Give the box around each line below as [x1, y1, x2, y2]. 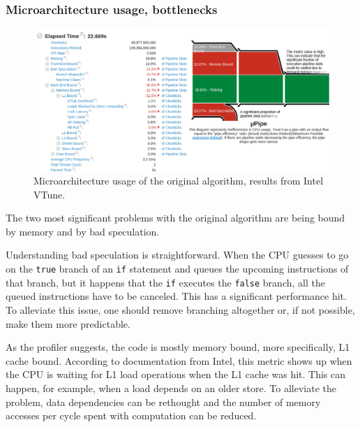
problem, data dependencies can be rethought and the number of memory [6, 394, 321, 409]
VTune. [33, 187, 66, 201]
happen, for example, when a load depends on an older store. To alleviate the [6, 380, 336, 395]
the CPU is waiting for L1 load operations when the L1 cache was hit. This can [6, 367, 346, 382]
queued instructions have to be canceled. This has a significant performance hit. [6, 289, 347, 303]
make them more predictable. [6, 316, 130, 331]
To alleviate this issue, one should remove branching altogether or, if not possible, [6, 302, 355, 317]
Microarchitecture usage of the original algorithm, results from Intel [33, 173, 324, 188]
